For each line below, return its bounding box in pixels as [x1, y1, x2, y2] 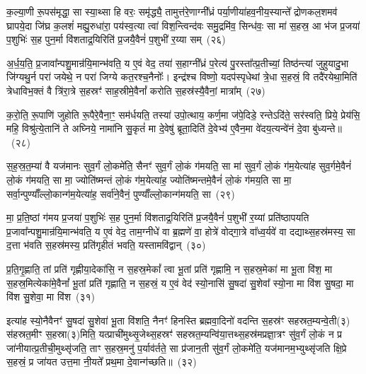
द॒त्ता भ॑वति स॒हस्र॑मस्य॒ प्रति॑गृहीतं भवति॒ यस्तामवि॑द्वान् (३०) [6, 238, 206, 252]
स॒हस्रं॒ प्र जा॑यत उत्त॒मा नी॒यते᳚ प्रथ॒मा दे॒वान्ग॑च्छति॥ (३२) [6, 354, 197, 369]
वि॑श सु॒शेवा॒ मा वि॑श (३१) [6, 289, 96, 304]
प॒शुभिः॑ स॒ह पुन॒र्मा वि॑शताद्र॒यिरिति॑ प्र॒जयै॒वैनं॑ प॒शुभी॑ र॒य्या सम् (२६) [6, 32, 226, 47]
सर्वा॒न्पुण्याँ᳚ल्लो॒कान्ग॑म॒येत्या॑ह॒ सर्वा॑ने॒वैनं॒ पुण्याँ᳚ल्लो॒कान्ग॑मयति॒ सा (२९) [6, 186, 235, 201]
